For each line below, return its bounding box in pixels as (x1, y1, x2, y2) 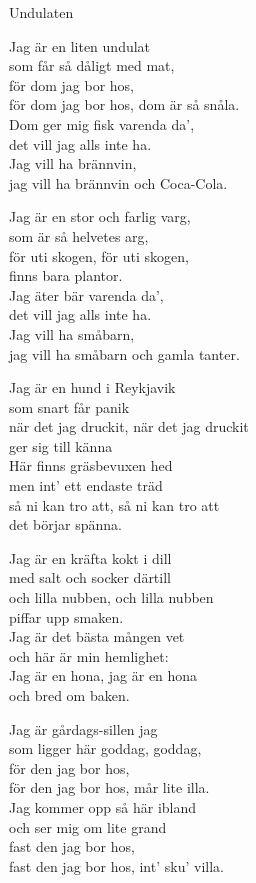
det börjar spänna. (9, 514, 122, 535)
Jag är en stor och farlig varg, (9, 206, 191, 227)
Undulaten (9, 2, 74, 22)
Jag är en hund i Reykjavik (9, 377, 176, 398)
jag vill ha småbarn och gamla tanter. (9, 343, 240, 364)
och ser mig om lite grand (9, 816, 167, 837)
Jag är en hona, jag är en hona (9, 665, 198, 686)
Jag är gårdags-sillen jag (9, 718, 158, 739)
